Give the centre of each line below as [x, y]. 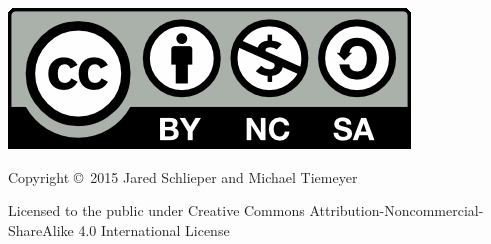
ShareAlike [41, 229]
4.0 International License [154, 229]
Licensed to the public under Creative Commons [156, 210]
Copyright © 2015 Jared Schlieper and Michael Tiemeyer [183, 176]
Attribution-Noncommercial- [396, 210]
